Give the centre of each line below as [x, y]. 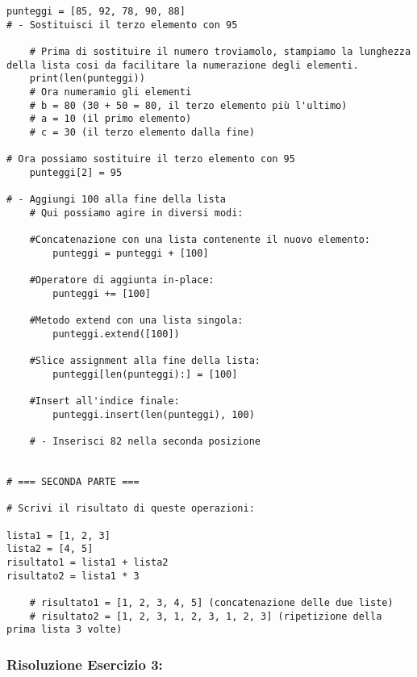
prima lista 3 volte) [65, 630]
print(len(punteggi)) [87, 79]
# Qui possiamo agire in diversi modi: [136, 213]
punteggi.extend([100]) [116, 334]
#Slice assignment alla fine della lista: [145, 361]
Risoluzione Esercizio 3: [85, 664]
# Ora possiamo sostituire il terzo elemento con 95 [151, 159]
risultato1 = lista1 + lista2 [88, 562]
